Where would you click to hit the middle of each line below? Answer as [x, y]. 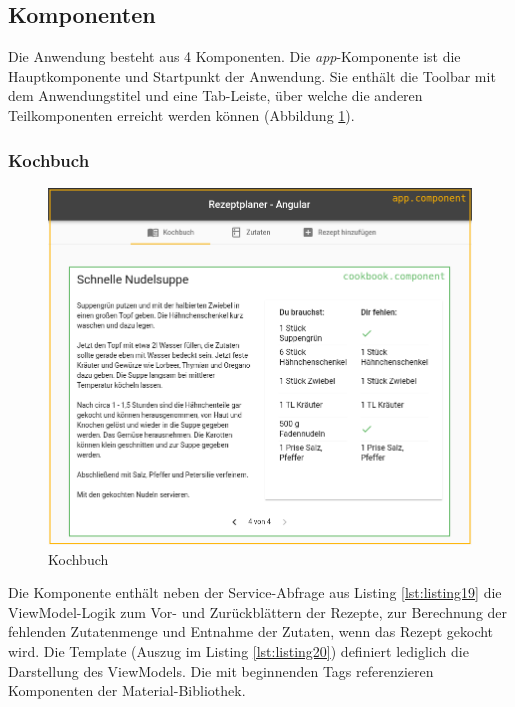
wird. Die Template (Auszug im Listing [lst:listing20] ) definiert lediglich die [238, 651]
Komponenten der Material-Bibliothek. [127, 690]
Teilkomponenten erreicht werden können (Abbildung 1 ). [181, 114]
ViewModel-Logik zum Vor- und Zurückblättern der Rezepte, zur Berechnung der [258, 611]
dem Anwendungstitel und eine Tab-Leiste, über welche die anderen [215, 95]
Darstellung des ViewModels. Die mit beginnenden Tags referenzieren [221, 670]
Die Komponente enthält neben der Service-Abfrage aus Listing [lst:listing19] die [255, 592]
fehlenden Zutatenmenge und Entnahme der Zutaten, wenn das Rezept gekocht [251, 631]
